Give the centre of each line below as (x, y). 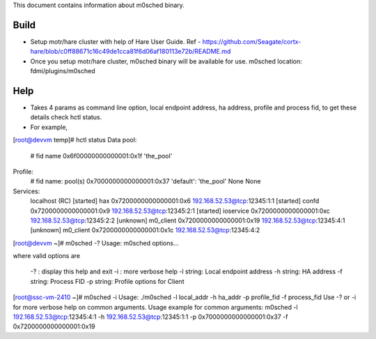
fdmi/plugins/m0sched (63, 71)
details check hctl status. (66, 117)
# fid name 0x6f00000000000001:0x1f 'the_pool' (101, 156)
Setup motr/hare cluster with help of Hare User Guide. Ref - (116, 41)
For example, (49, 127)
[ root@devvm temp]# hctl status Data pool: (75, 140)
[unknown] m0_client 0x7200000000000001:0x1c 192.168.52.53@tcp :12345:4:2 (145, 230)
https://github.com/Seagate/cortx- (252, 41)
